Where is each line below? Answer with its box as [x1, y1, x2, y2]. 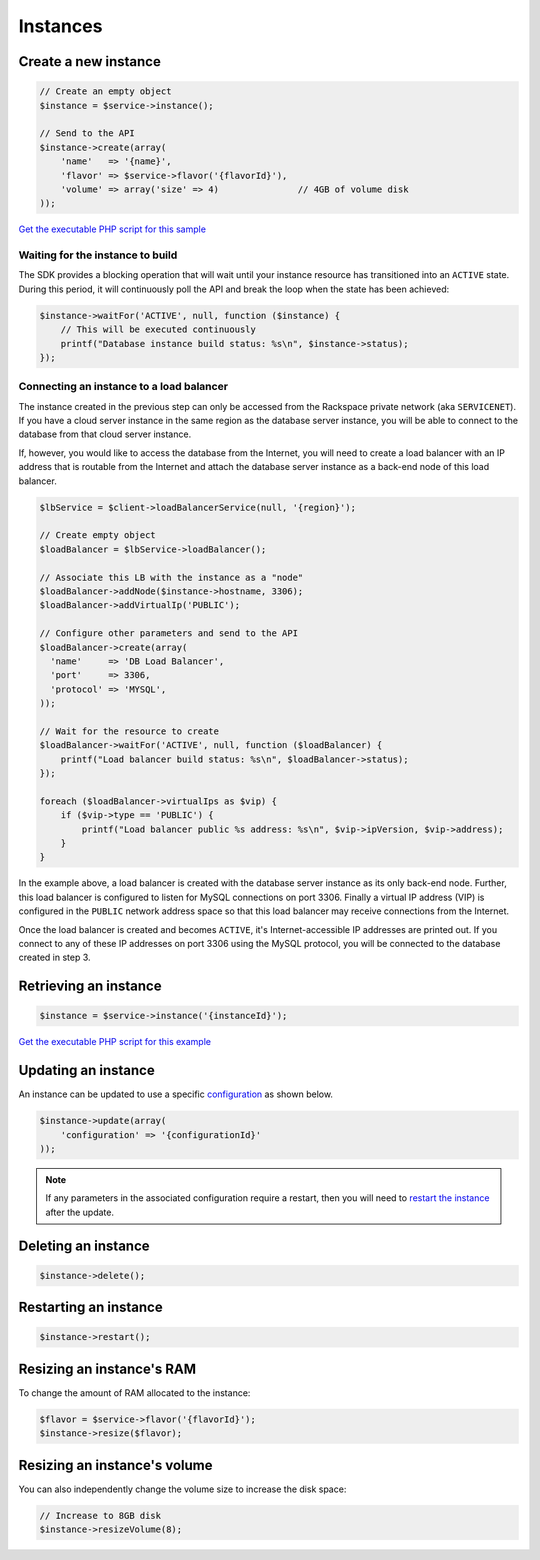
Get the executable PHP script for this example [18, 1036, 212, 1048]
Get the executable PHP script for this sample [18, 223, 207, 235]
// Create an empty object [39, 86, 172, 97]
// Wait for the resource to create [39, 725, 220, 737]
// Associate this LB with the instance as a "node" [39, 571, 304, 583]
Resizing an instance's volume [18, 1456, 214, 1474]
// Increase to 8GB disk [39, 1510, 162, 1521]
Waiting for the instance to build [18, 248, 178, 262]
